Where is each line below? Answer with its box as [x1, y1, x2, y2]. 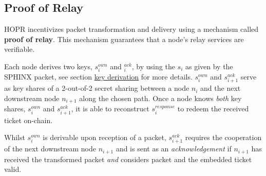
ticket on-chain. [4, 114, 53, 125]
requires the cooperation [185, 132, 262, 143]
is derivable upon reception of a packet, [43, 132, 166, 143]
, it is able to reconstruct [71, 103, 149, 114]
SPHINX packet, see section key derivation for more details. [4, 71, 193, 82]
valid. [4, 164, 22, 174]
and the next [200, 83, 241, 93]
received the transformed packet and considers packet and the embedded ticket [4, 153, 252, 164]
